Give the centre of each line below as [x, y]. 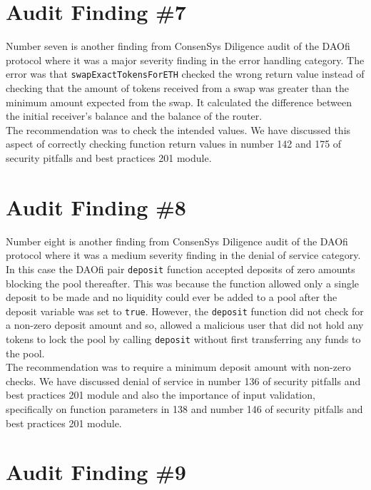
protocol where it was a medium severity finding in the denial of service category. [183, 255]
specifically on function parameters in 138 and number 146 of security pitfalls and [184, 408]
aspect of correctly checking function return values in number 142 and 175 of [174, 144]
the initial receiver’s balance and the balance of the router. [134, 116]
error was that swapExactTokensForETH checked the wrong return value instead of [185, 74]
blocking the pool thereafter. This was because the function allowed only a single [183, 283]
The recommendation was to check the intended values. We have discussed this [178, 129]
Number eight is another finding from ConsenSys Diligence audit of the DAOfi [177, 241]
